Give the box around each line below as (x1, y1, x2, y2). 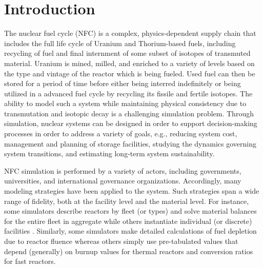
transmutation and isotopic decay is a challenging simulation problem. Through (4, 108, 254, 118)
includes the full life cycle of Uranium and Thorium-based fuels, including (4, 37, 236, 48)
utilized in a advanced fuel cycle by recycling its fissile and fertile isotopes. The (4, 88, 253, 98)
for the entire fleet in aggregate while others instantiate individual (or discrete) (4, 215, 252, 226)
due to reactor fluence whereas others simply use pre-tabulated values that (4, 236, 238, 246)
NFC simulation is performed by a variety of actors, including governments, (4, 165, 241, 176)
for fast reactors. (4, 256, 56, 266)
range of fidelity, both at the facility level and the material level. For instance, (4, 195, 249, 206)
